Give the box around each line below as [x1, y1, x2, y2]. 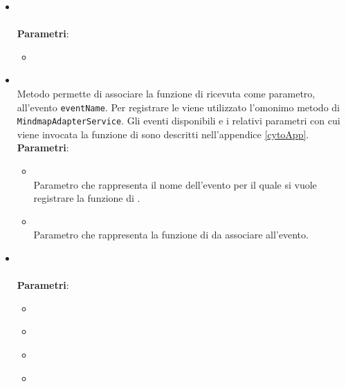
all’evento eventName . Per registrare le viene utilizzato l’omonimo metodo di [17, 100, 340, 114]
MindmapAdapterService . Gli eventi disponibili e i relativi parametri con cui [17, 113, 340, 128]
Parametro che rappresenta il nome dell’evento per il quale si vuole [33, 177, 317, 191]
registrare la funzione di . [33, 191, 140, 205]
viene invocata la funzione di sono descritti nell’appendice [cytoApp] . [17, 126, 309, 141]
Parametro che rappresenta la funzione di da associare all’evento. [33, 227, 309, 242]
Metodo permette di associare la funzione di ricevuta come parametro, [17, 86, 316, 100]
